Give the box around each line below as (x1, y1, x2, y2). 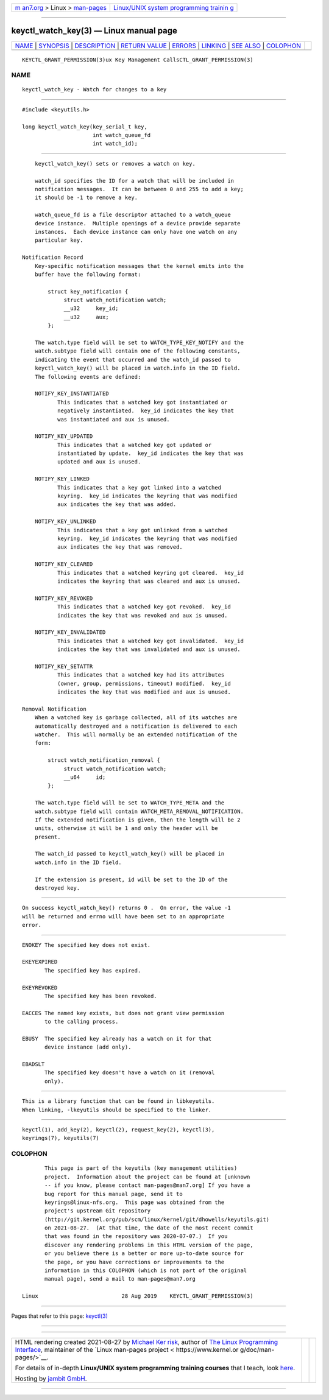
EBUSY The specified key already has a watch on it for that (22, 1035, 212, 1042)
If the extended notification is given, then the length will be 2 (34, 816, 241, 823)
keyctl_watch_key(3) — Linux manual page (11, 26, 178, 36)
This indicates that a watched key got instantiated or (57, 399, 228, 406)
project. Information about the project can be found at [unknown (44, 1173, 250, 1180)
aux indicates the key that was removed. (57, 544, 183, 551)
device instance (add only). (44, 1044, 132, 1050)
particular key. (34, 237, 83, 244)
